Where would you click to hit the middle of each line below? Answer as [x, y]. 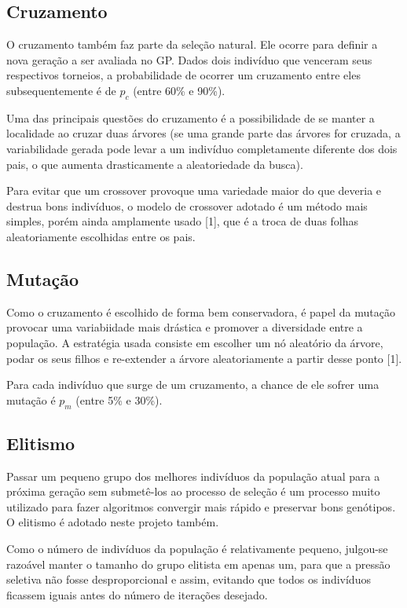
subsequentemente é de [61, 90]
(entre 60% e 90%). [179, 90]
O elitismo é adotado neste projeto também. [113, 522]
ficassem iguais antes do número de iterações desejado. [137, 594]
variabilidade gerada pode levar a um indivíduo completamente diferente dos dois [202, 148]
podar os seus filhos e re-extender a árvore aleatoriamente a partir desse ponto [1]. [204, 358]
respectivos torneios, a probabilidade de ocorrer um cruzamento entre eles [183, 75]
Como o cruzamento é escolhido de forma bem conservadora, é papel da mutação [201, 311]
